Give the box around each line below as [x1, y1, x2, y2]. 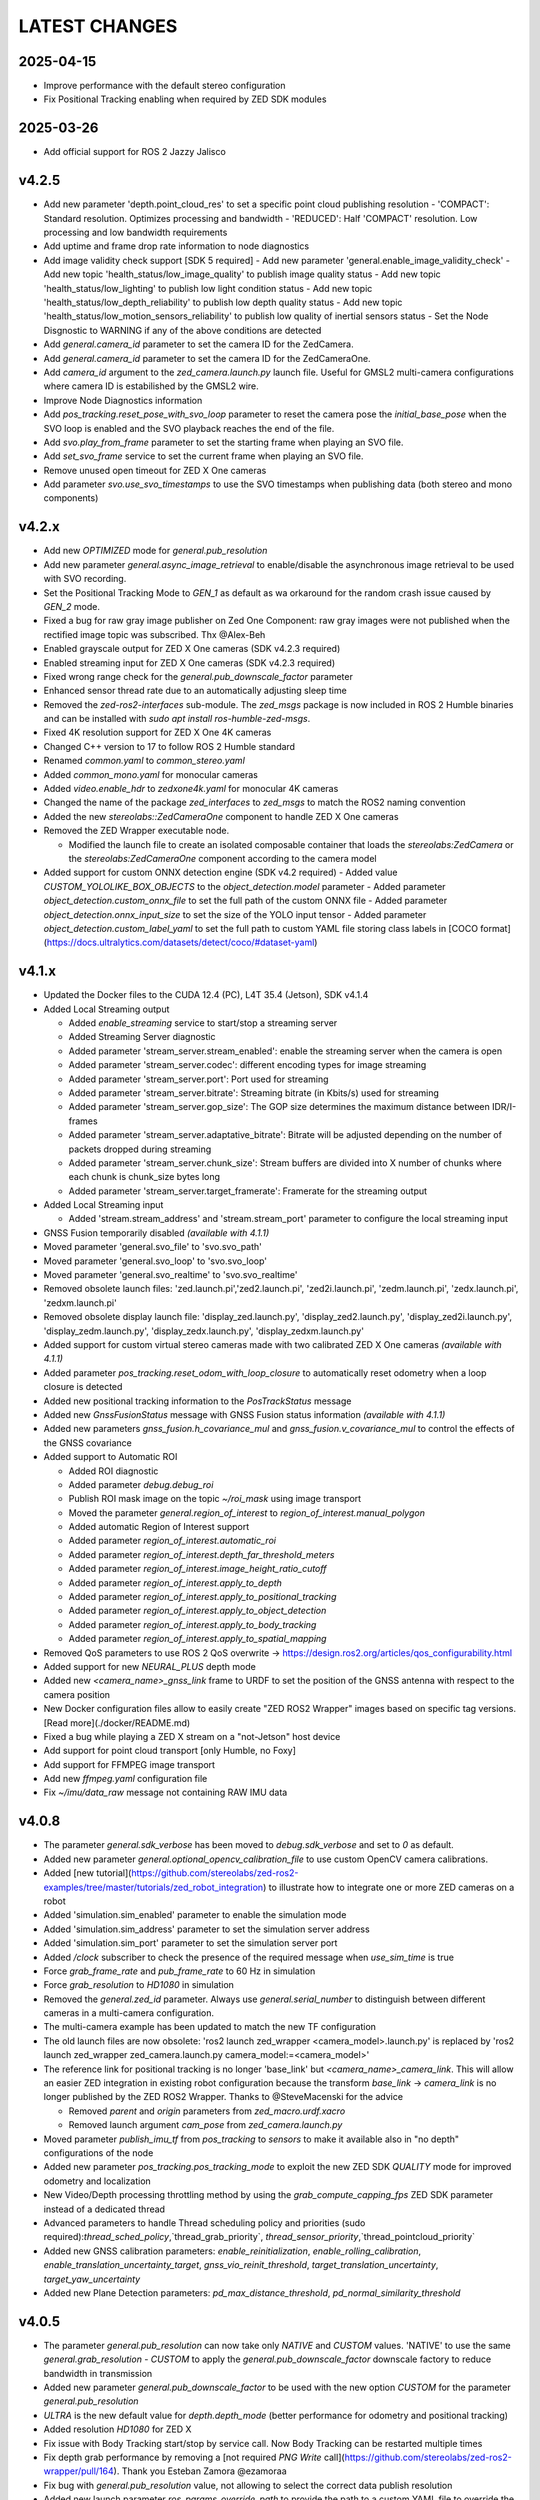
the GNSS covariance [43, 1436, 132, 1449]
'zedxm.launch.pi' [43, 1296, 117, 1309]
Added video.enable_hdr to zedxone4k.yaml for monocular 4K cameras [43, 783, 339, 795]
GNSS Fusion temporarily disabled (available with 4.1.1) [43, 1226, 270, 1239]
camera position [43, 1688, 110, 1700]
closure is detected [43, 1381, 123, 1393]
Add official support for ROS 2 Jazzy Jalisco [43, 146, 227, 158]
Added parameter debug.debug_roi [68, 1478, 214, 1490]
